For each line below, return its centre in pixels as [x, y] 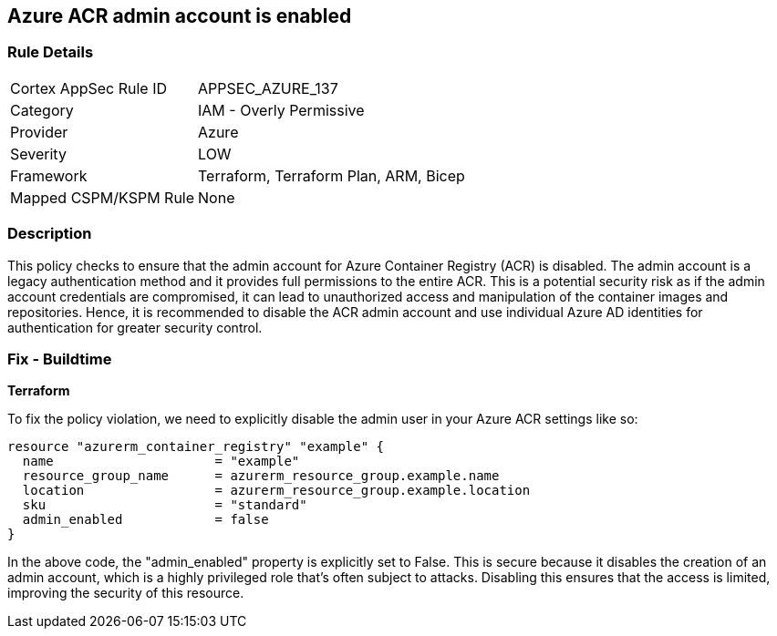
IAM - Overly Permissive [281, 110]
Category [42, 110]
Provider [39, 132]
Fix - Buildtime [60, 359]
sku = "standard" [165, 505]
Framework [49, 175]
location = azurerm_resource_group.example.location [276, 491]
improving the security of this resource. [126, 593]
